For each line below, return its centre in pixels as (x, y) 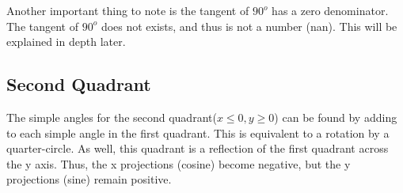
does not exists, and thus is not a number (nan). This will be (249, 26)
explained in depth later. (66, 42)
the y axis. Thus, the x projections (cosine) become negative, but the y (179, 163)
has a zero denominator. (330, 10)
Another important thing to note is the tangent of (128, 10)
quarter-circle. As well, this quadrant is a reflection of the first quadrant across (198, 148)
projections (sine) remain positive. (89, 179)
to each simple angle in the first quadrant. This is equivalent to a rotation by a (198, 132)
